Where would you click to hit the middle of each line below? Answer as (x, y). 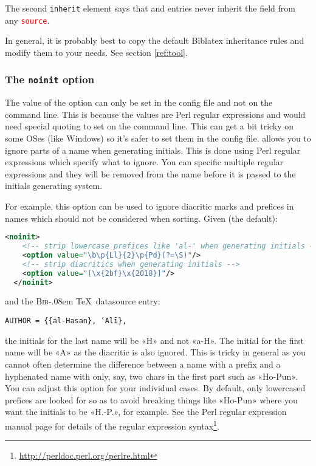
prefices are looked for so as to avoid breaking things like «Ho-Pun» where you (151, 399)
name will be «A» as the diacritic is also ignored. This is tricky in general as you (155, 352)
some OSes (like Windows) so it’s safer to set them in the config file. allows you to (158, 138)
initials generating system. (54, 186)
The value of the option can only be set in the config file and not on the (139, 102)
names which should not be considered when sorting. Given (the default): (141, 218)
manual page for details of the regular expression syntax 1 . (112, 425)
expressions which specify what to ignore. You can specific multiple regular (144, 162)
